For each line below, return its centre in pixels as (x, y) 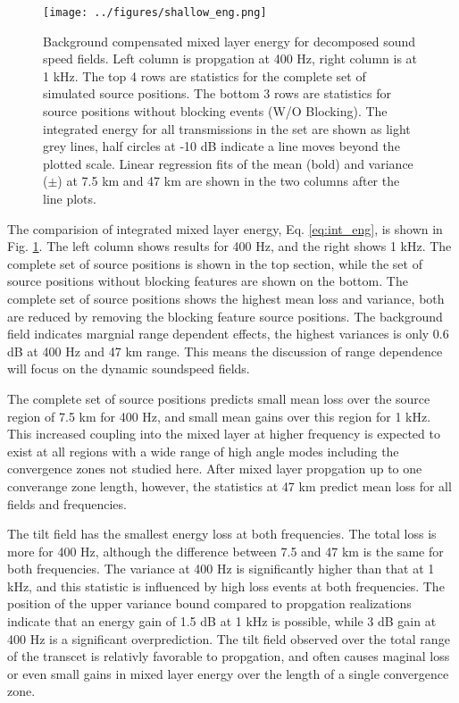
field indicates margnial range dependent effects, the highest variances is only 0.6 (228, 334)
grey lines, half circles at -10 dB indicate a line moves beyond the (221, 146)
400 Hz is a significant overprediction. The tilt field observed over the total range (229, 638)
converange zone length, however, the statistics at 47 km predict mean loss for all (229, 485)
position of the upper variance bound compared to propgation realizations (209, 603)
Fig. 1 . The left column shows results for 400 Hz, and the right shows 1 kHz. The (229, 246)
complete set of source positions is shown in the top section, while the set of (215, 263)
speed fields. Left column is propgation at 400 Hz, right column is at (230, 59)
